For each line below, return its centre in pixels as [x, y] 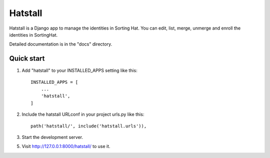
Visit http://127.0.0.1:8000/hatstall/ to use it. [66, 146]
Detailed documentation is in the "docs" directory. [61, 44]
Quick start [27, 58]
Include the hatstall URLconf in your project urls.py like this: [83, 114]
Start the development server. [52, 137]
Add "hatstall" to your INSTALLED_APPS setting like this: [79, 71]
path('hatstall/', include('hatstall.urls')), [89, 126]
